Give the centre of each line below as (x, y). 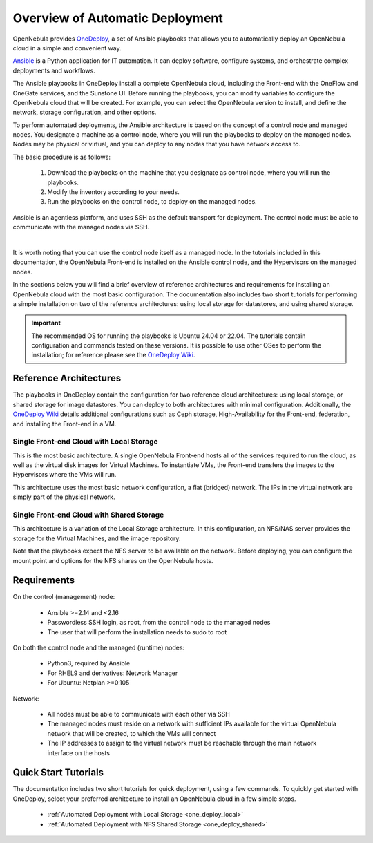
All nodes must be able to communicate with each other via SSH (139, 714)
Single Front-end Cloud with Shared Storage (88, 515)
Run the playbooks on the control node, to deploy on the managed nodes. (152, 202)
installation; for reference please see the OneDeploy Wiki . (113, 355)
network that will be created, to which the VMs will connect (132, 733)
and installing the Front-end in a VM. (65, 424)
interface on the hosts (79, 752)
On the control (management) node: (64, 597)
